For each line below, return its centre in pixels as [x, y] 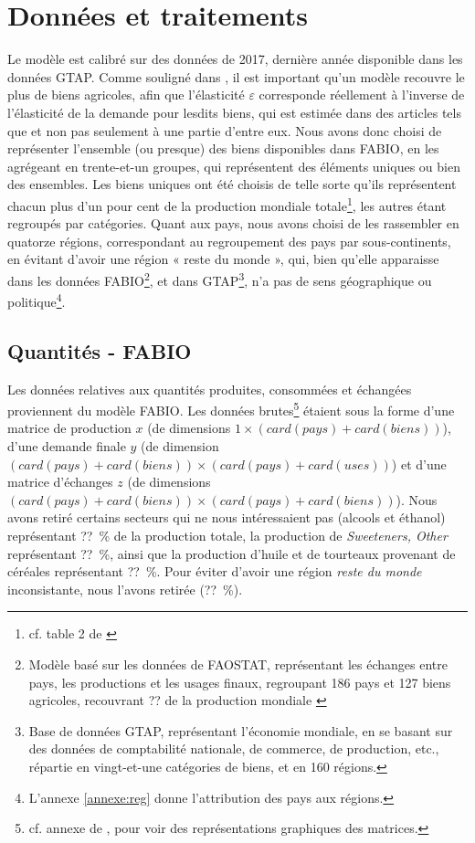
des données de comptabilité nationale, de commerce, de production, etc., [234, 748]
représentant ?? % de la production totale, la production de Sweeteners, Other [227, 536]
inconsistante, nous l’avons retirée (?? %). [125, 589]
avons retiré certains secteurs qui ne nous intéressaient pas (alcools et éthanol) [227, 517]
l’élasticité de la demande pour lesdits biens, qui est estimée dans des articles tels [234, 112]
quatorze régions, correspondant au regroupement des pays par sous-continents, [229, 241]
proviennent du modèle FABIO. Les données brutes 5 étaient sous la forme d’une [231, 409]
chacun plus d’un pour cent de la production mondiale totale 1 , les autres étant [227, 204]
